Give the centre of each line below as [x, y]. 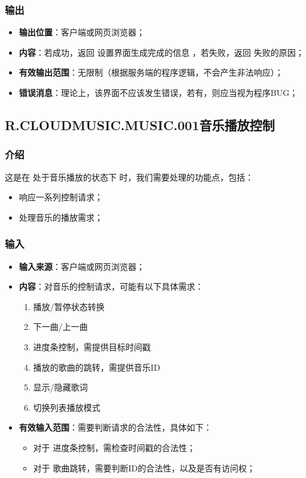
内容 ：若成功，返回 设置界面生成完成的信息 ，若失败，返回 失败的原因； [161, 52]
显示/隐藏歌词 [60, 387]
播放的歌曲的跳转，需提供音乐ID [97, 367]
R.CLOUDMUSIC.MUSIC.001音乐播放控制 [140, 124]
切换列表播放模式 [67, 407]
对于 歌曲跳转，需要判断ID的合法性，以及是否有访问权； [144, 468]
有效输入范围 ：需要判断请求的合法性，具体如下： [115, 427]
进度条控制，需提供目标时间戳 [92, 346]
